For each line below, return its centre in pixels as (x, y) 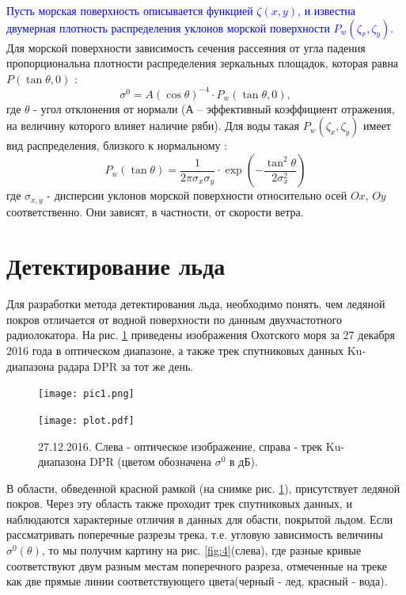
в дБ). (244, 462)
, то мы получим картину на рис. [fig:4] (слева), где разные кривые (201, 550)
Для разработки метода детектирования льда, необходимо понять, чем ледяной (196, 304)
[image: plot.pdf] (86, 420)
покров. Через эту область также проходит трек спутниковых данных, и (179, 503)
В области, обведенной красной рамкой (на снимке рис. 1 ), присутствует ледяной (203, 488)
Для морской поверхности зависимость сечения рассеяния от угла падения (186, 47)
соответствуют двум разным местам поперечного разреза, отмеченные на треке (197, 565)
